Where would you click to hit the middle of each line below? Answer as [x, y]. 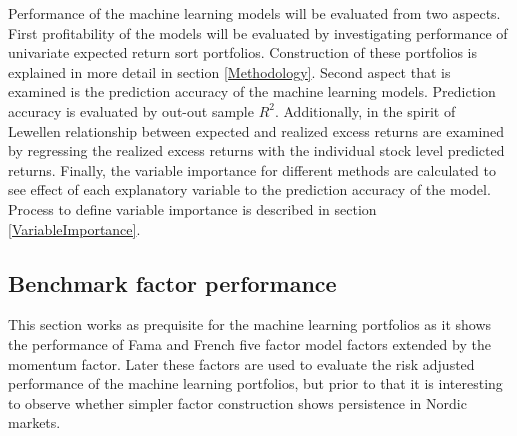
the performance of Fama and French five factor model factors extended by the [249, 343]
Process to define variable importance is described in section [192, 208]
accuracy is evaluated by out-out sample [131, 110]
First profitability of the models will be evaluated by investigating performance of [258, 32]
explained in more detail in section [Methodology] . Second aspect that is [229, 71]
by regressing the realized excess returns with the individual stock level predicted [256, 150]
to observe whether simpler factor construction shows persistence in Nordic [237, 402]
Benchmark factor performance [172, 282]
